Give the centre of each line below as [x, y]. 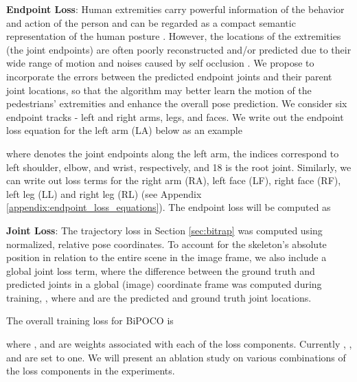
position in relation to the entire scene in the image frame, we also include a [166, 257]
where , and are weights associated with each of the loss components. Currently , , [179, 344]
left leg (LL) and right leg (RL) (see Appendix [104, 193]
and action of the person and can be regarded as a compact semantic [151, 22]
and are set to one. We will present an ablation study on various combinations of [176, 357]
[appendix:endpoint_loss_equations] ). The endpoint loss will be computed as [169, 207]
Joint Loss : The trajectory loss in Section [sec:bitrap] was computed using [164, 230]
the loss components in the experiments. [91, 371]
